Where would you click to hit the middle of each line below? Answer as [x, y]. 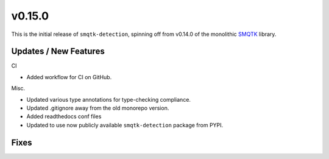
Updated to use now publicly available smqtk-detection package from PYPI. [125, 125]
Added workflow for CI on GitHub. [69, 77]
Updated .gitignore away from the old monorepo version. [98, 108]
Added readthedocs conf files [64, 116]
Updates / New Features [58, 51]
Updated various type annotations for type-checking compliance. [109, 99]
